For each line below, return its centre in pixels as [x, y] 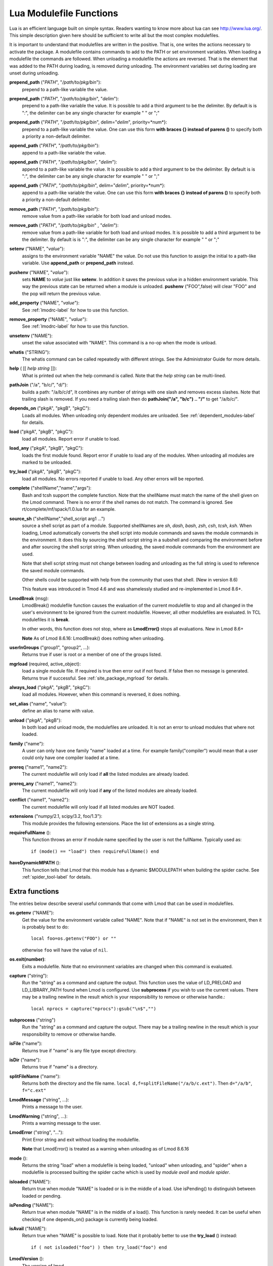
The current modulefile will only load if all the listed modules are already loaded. [105, 774]
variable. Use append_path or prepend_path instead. [78, 263]
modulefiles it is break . [46, 619]
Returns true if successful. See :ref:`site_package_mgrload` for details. [96, 678]
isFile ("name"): [26, 1044]
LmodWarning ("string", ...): [38, 1116]
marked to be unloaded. [47, 462]
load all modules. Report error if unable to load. [71, 439]
